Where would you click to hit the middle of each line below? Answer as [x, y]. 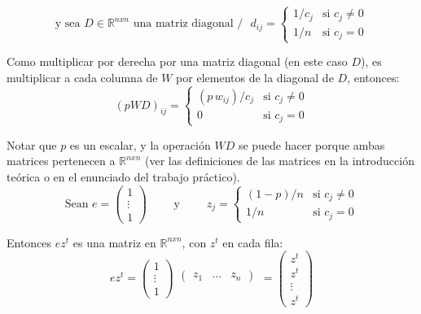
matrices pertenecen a [61, 161]
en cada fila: [253, 242]
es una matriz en [114, 242]
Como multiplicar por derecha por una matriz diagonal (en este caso [177, 61]
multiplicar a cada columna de [82, 78]
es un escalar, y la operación [140, 144]
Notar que [32, 144]
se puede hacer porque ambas [311, 144]
